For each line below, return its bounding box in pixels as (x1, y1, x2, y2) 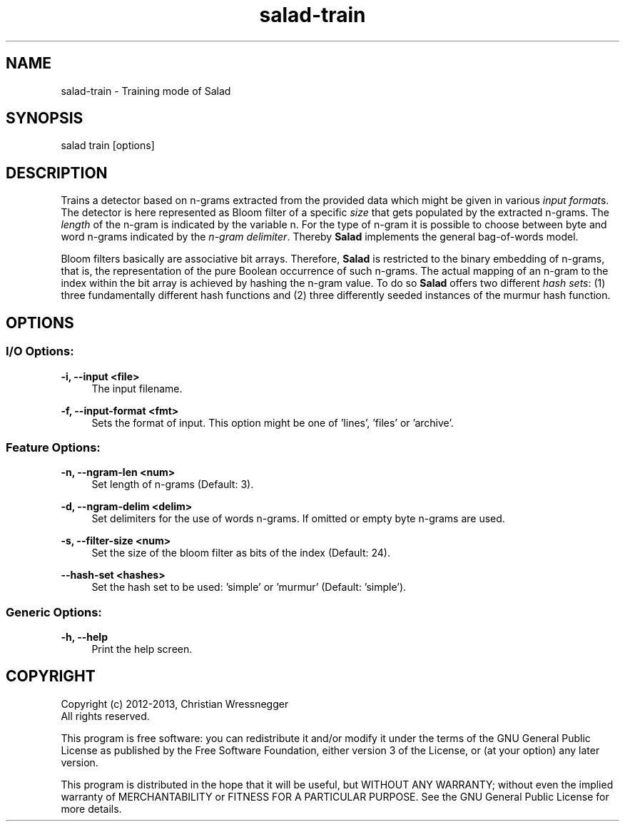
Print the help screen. (91, 643, 193, 655)
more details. (61, 802, 122, 815)
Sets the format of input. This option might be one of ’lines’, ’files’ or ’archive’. (91, 416, 454, 429)
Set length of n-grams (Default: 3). (91, 478, 254, 491)
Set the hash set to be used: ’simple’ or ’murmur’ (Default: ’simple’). (91, 581, 407, 594)
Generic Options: (6, 604, 102, 619)
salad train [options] (61, 139, 155, 152)
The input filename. (91, 382, 183, 395)
